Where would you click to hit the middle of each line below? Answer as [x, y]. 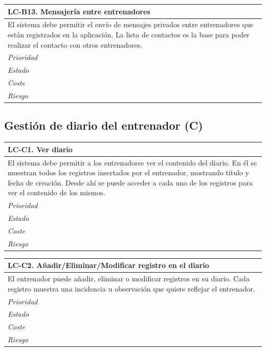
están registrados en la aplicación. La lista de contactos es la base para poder [129, 34]
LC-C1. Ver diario [40, 149]
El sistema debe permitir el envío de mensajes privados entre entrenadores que [130, 24]
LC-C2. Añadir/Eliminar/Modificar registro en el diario [108, 265]
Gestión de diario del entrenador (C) [104, 125]
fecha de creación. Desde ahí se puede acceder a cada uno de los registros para [130, 182]
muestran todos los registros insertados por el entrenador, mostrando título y [128, 172]
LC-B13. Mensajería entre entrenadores [79, 11]
